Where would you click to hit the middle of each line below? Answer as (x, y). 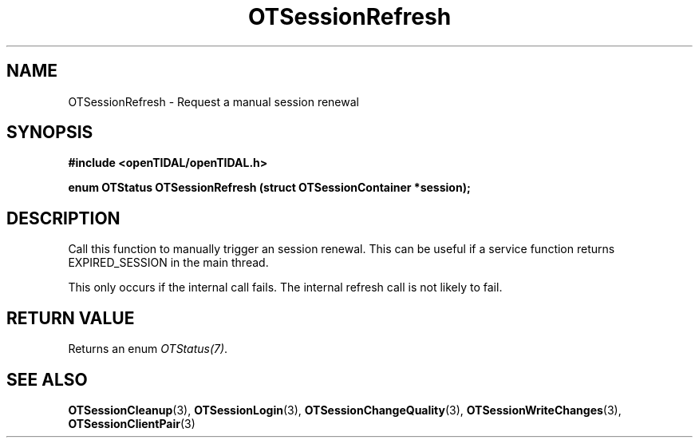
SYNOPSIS (50, 133)
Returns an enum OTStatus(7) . (148, 349)
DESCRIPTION (63, 218)
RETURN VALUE (71, 318)
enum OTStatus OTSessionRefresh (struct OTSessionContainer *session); (269, 188)
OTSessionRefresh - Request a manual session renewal (213, 101)
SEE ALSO (47, 379)
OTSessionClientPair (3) (132, 423)
